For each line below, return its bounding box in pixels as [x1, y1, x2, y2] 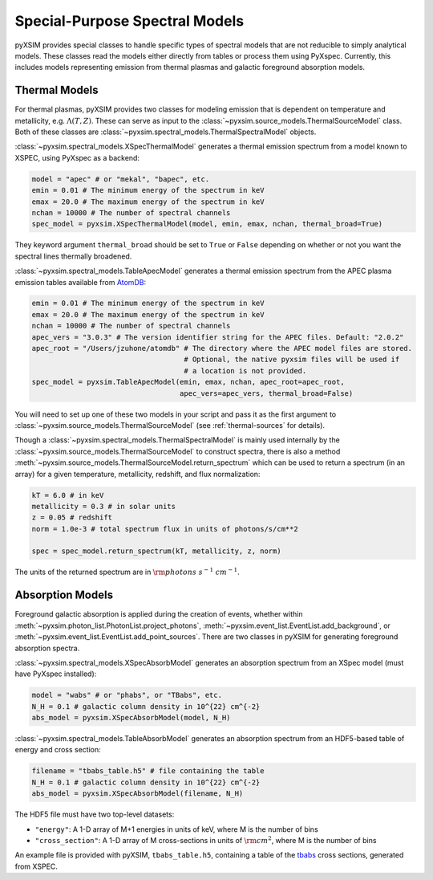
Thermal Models [14, 84, 99, 97]
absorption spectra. [14, 643, 80, 653]
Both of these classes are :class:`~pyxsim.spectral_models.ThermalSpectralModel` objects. [14, 127, 317, 136]
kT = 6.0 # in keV [31, 491, 104, 499]
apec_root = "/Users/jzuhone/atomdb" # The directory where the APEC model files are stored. [31, 344, 413, 353]
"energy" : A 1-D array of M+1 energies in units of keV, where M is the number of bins [34, 824, 318, 834]
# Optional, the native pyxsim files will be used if [184, 355, 400, 365]
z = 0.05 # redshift [31, 513, 112, 522]
